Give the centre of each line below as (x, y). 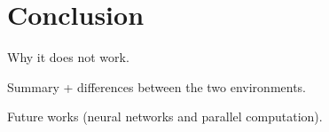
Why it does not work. (68, 57)
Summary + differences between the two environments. (157, 86)
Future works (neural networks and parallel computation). (165, 116)
